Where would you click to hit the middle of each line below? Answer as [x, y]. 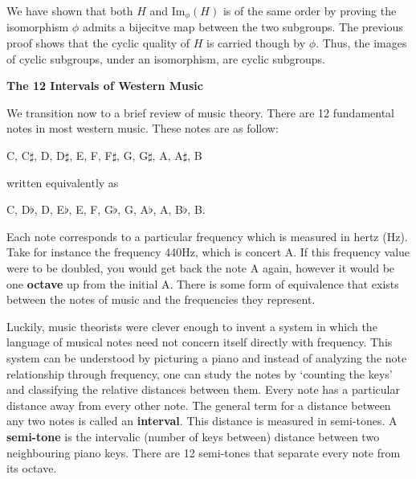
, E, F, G [91, 209]
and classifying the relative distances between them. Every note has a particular [203, 389]
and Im [167, 10]
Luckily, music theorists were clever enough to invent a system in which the [192, 326]
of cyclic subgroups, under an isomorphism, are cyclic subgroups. [166, 58]
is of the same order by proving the [310, 10]
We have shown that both [70, 10]
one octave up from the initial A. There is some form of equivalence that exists [203, 283]
